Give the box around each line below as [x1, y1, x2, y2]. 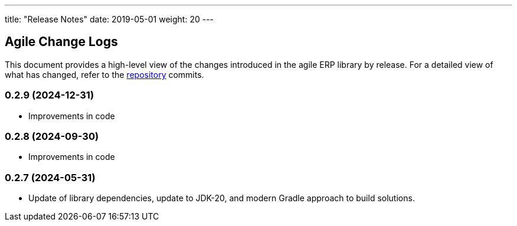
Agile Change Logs [5, 34, 118, 50]
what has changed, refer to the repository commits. [5, 69, 204, 80]
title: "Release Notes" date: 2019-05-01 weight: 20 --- [5, 14, 214, 24]
